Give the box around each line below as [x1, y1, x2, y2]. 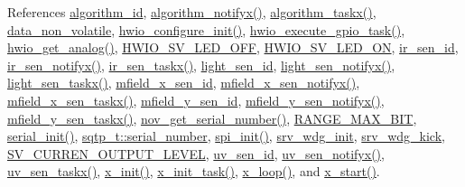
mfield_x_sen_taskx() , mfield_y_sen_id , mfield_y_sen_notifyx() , [7, 90, 385, 109]
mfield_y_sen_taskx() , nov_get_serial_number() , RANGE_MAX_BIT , [7, 108, 417, 127]
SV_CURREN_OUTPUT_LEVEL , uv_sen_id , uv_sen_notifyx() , [7, 144, 385, 163]
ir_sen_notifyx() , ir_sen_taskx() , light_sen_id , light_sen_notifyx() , [7, 55, 395, 74]
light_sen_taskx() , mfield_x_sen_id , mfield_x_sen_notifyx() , [7, 73, 360, 92]
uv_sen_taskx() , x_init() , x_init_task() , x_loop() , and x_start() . [7, 162, 380, 181]
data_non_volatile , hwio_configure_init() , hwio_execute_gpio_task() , [7, 20, 405, 39]
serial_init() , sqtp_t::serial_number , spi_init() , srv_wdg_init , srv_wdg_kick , [7, 126, 445, 145]
